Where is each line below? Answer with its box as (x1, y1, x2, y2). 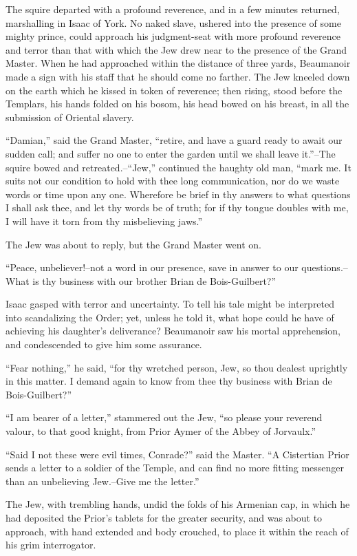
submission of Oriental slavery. (6, 109, 134, 124)
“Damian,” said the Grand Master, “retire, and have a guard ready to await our (6, 133, 343, 147)
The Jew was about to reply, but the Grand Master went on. (6, 237, 261, 251)
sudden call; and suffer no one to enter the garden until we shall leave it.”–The (6, 146, 336, 160)
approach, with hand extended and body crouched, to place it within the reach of (6, 524, 349, 538)
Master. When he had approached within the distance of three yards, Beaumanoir (6, 56, 351, 70)
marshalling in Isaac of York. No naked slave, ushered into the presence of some (6, 15, 341, 30)
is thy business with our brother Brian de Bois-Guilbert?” (32, 273, 277, 288)
